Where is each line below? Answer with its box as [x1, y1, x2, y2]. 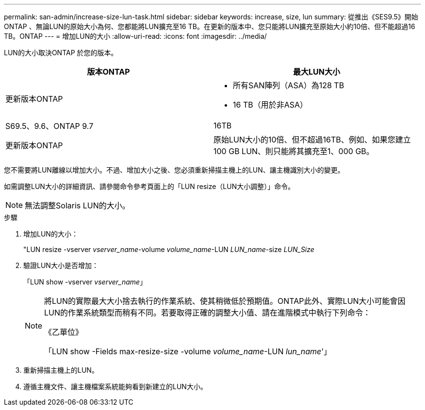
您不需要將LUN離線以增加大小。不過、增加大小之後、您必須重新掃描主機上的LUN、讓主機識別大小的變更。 [4, 166, 344, 174]
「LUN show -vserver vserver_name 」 [23, 278, 147, 286]
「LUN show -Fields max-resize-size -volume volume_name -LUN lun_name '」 [44, 347, 332, 356]
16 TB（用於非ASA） [233, 100, 308, 110]
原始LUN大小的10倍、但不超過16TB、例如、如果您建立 [213, 135, 411, 144]
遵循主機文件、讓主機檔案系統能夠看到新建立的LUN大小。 [23, 382, 207, 391]
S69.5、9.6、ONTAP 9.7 [5, 121, 94, 131]
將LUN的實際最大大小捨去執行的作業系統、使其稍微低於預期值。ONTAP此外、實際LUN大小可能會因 [44, 296, 406, 306]
